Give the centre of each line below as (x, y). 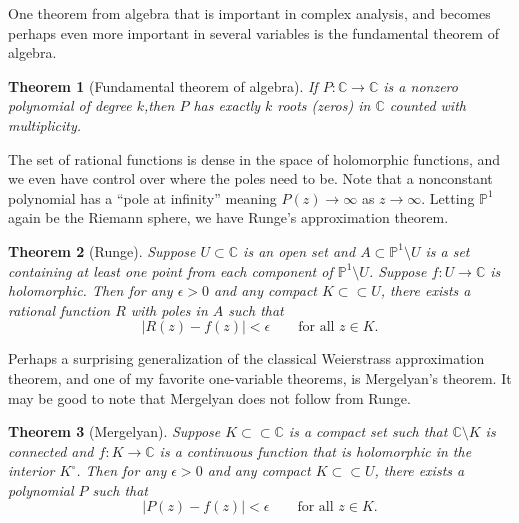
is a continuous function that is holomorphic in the (315, 450)
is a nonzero (420, 85)
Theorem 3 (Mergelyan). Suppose (114, 431)
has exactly (227, 105)
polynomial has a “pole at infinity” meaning (142, 197)
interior (31, 470)
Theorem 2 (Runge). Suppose (102, 250)
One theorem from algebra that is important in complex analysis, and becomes (249, 13)
